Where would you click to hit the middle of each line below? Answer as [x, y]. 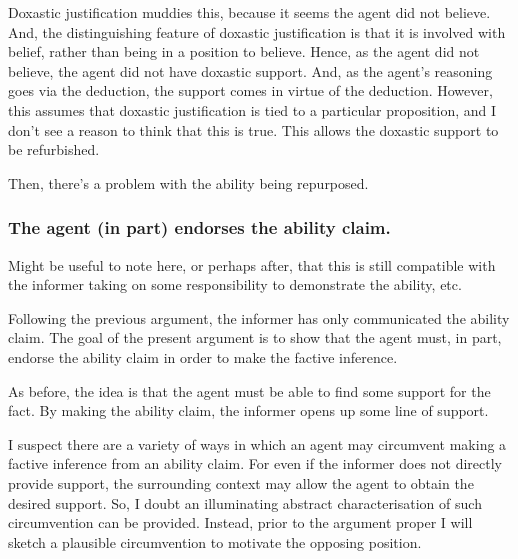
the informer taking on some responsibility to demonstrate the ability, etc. [235, 284]
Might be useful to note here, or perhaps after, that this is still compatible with [252, 264]
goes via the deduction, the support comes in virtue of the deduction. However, [250, 90]
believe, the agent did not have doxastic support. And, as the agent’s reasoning [250, 70]
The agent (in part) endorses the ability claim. [199, 227]
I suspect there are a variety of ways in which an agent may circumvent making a [257, 443]
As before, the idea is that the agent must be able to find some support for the [249, 390]
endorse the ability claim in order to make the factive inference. [203, 356]
